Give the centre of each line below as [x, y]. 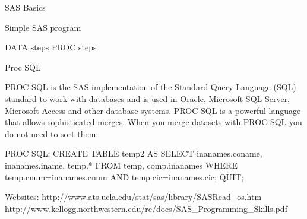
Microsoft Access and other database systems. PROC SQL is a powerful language [153, 110]
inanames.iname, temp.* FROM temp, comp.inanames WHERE [121, 165]
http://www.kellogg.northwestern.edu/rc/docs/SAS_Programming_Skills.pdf [146, 208]
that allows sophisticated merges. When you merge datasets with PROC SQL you [153, 122]
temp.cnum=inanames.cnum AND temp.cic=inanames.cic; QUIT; [124, 177]
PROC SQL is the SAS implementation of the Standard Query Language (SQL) [151, 87]
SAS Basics [25, 7]
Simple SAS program [43, 27]
